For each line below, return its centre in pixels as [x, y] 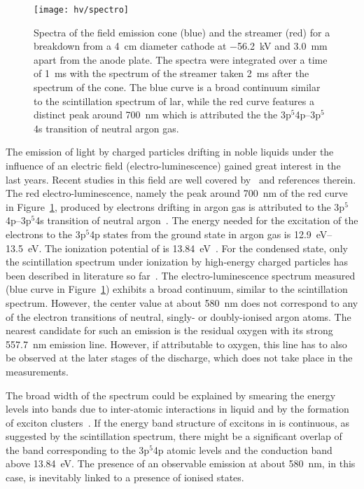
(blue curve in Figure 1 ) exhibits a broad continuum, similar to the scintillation [177, 289]
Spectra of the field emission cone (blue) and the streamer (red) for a [182, 32]
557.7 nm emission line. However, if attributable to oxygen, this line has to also [176, 344]
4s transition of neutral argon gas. [106, 128]
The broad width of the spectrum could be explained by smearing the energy [171, 395]
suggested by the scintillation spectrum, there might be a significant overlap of [174, 436]
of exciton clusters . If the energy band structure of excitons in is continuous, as [178, 422]
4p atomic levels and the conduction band [243, 449]
